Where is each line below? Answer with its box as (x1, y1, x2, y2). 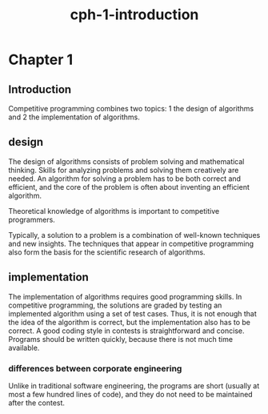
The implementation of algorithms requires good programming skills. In (8, 291, 242, 301)
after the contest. (8, 398, 66, 408)
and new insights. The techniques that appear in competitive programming (8, 239, 254, 248)
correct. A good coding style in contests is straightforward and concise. (8, 326, 245, 336)
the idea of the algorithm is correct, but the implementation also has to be (8, 317, 250, 327)
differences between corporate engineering (8, 363, 182, 374)
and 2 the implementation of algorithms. (8, 112, 140, 122)
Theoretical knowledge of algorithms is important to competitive (8, 206, 220, 215)
